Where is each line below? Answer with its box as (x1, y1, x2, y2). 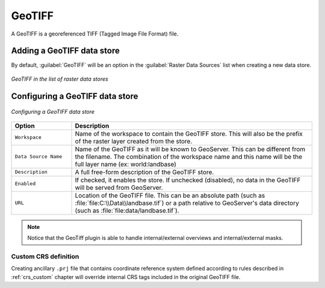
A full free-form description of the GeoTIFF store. (75, 167, 214, 176)
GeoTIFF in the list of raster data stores (11, 75, 108, 83)
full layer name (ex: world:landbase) (75, 160, 177, 168)
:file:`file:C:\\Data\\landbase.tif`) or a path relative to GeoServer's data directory (75, 199, 299, 207)
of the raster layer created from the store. (75, 137, 193, 145)
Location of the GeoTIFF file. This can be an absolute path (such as (75, 191, 265, 199)
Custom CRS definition (11, 252, 79, 260)
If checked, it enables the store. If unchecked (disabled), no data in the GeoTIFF (75, 175, 301, 184)
